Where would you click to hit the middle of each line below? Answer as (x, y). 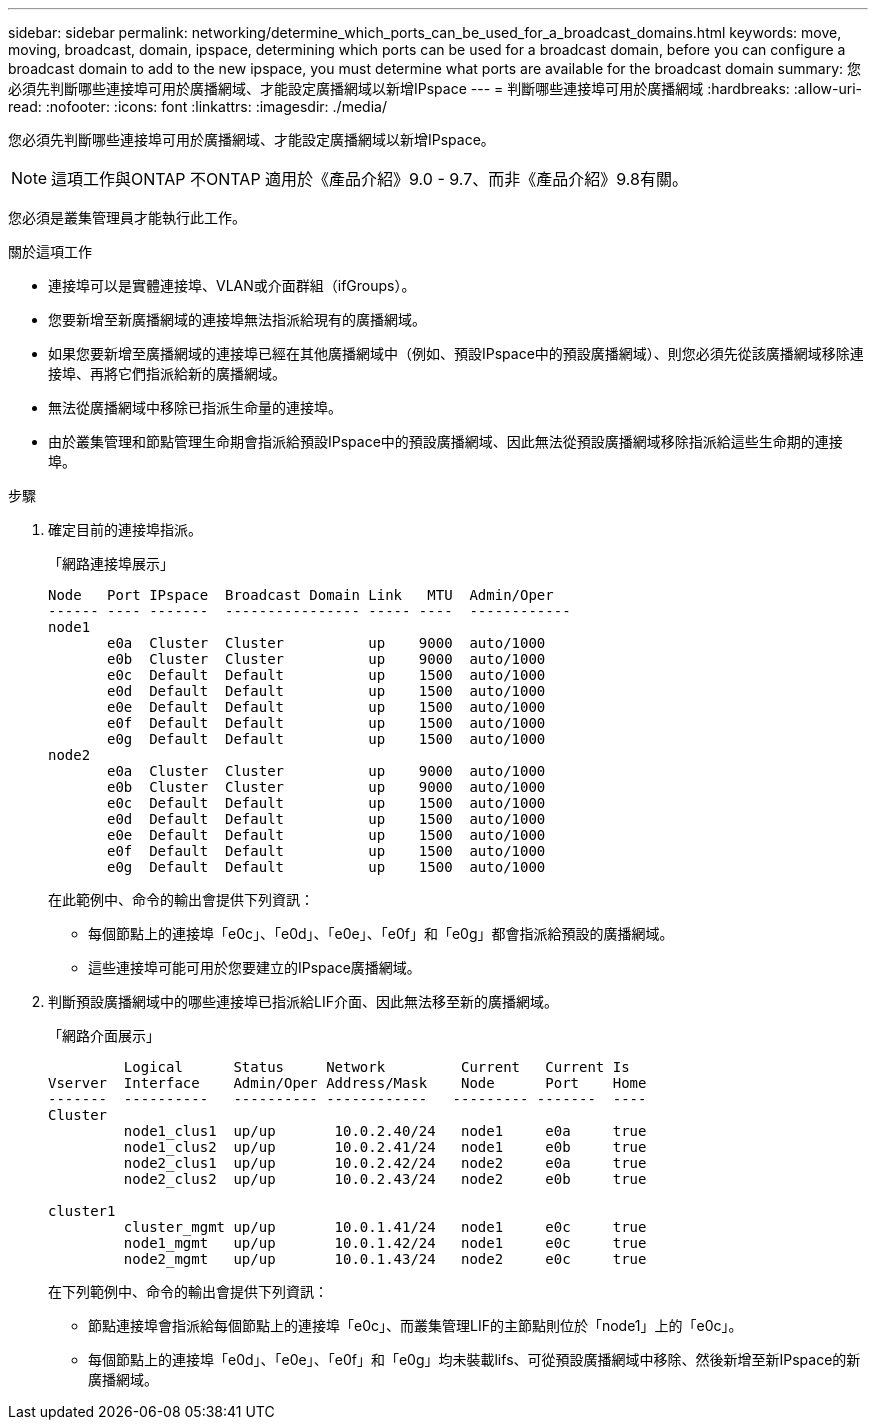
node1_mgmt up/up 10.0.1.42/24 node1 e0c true (385, 1243)
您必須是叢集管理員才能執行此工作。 (127, 217)
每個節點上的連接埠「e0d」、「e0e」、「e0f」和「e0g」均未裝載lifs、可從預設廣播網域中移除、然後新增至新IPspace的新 (474, 1359)
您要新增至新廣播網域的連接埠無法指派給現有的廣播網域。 (237, 319)
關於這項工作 (50, 251)
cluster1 (82, 1211)
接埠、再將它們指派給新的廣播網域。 (167, 373)
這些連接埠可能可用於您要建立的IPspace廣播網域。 (254, 967)
